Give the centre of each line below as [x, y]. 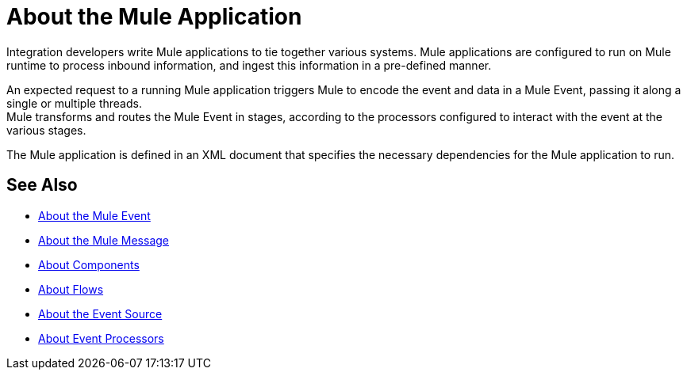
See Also [42, 185]
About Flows [71, 289]
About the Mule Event [94, 215]
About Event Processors [101, 338]
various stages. [46, 130]
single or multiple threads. [74, 103]
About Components [89, 264]
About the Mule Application [154, 17]
